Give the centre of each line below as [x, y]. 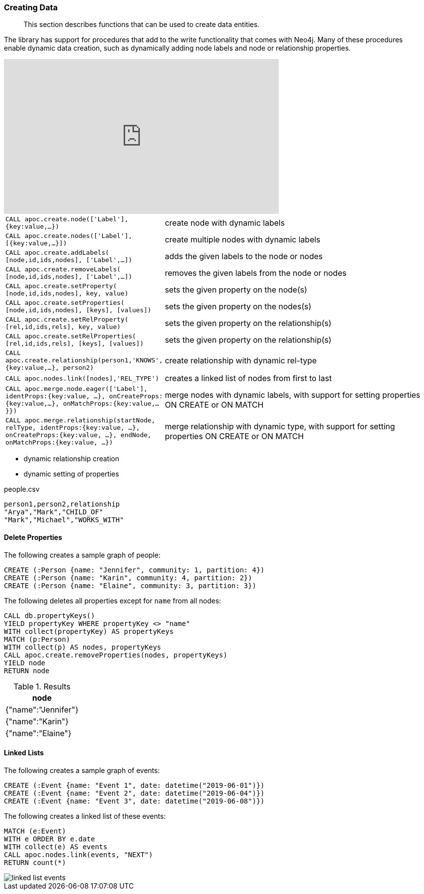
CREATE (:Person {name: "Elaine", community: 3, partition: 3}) [130, 585]
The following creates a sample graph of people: [82, 555]
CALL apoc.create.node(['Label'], [67, 219]
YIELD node [25, 663]
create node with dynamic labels [225, 223]
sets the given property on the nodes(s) [238, 307]
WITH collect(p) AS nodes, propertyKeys [83, 647]
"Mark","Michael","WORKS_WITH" [64, 520]
